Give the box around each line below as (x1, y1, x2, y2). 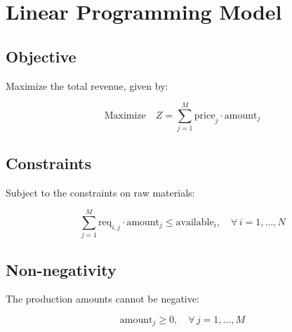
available (175, 217, 214, 227)
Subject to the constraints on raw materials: (6, 185, 195, 199)
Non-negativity (6, 258, 117, 280)
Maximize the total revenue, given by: (6, 78, 168, 93)
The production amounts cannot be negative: (6, 291, 199, 306)
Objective (6, 45, 77, 67)
